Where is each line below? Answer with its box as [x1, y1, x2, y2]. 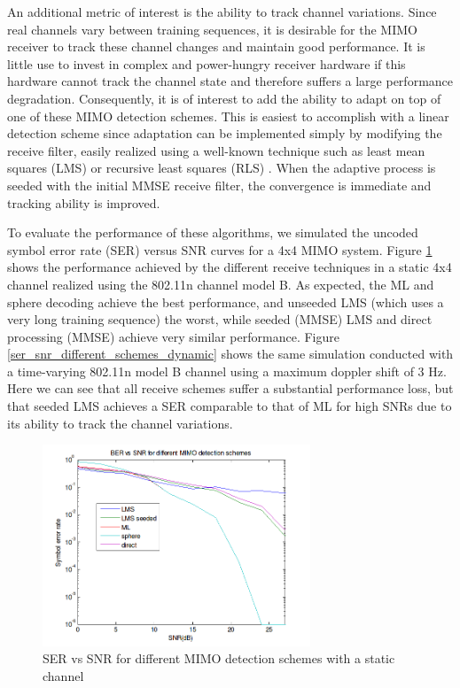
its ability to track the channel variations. [7, 414, 233, 432]
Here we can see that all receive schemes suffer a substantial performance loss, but [7, 379, 454, 398]
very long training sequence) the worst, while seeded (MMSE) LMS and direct [7, 310, 433, 329]
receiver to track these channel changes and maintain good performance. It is [7, 37, 425, 56]
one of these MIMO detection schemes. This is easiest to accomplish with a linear [7, 106, 449, 125]
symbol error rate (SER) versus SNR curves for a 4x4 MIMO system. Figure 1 [7, 240, 433, 259]
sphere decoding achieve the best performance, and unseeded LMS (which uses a [7, 292, 444, 311]
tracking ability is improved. [7, 193, 160, 212]
